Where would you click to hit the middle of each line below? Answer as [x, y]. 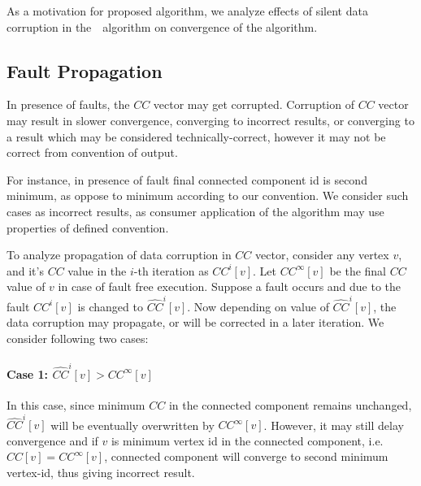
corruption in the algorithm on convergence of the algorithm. [162, 26]
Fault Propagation [85, 70]
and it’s [25, 270]
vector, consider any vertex [322, 255]
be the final [358, 270]
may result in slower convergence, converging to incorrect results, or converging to [210, 120]
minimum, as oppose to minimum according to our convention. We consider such [208, 195]
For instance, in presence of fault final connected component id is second [187, 179]
